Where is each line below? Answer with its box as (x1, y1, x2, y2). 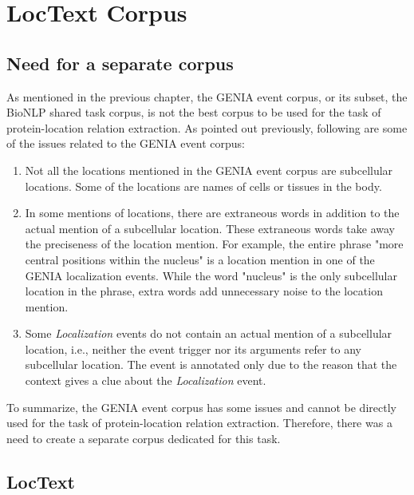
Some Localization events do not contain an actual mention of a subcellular (25, 325, 392, 342)
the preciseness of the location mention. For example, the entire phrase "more (25, 236, 404, 252)
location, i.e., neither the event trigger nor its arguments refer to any (25, 340, 361, 357)
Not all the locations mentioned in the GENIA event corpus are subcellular (25, 161, 393, 178)
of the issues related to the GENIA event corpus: (6, 135, 245, 152)
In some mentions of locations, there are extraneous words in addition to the (25, 204, 400, 221)
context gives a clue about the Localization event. (25, 372, 266, 389)
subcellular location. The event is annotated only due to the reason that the (25, 356, 397, 373)
